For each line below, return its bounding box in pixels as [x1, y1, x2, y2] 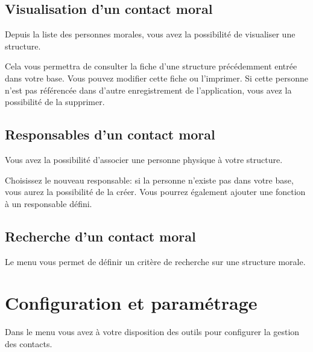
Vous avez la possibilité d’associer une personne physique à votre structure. [5, 153, 283, 165]
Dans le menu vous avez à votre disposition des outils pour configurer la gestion [5, 325, 300, 338]
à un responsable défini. [5, 197, 92, 210]
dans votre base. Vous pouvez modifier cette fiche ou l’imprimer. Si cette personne [5, 71, 308, 84]
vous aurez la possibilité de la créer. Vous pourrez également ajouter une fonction [5, 185, 306, 198]
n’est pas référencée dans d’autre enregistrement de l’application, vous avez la [5, 83, 292, 96]
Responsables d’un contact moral [5, 125, 215, 144]
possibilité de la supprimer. [5, 95, 105, 108]
